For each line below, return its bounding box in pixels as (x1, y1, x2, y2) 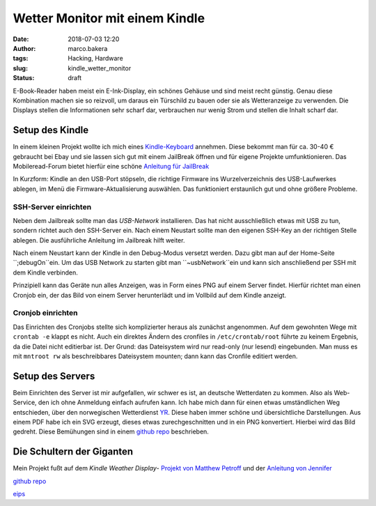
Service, (13, 398, 38, 407)
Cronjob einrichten (13, 308, 78, 318)
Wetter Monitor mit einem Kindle (13, 10, 205, 26)
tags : (13, 54, 29, 63)
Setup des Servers (13, 370, 95, 382)
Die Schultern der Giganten (13, 446, 134, 458)
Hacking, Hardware (68, 54, 123, 63)
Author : (13, 44, 36, 52)
